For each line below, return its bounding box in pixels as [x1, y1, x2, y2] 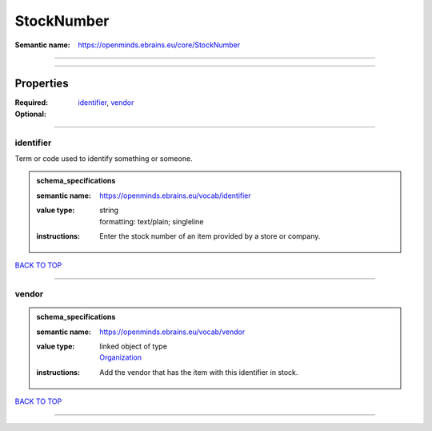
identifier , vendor [78, 98, 134, 107]
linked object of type [99, 341, 168, 352]
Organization [99, 352, 142, 362]
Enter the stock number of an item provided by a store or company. [99, 231, 321, 240]
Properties [14, 77, 69, 91]
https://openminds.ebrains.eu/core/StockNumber [78, 40, 241, 50]
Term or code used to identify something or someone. [14, 153, 193, 163]
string [99, 205, 119, 215]
